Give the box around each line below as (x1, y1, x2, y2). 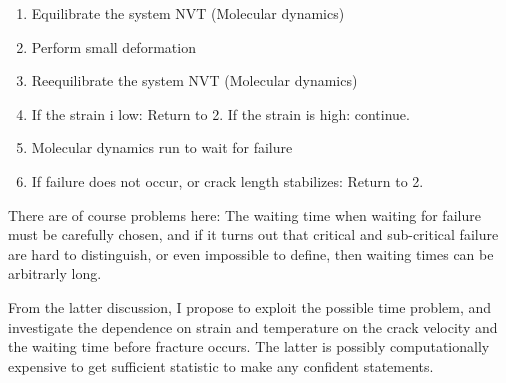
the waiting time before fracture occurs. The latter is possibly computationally (8, 336, 490, 357)
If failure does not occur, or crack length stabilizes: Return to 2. (31, 170, 424, 191)
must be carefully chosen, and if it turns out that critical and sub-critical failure (8, 224, 499, 245)
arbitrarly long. (8, 263, 102, 284)
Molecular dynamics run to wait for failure (31, 137, 293, 158)
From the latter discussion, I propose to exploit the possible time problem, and (8, 296, 492, 317)
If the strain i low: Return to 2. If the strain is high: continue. (31, 103, 410, 124)
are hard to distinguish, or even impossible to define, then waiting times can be (8, 243, 494, 264)
